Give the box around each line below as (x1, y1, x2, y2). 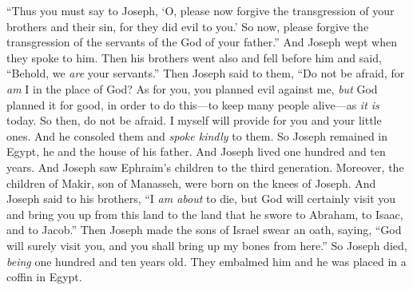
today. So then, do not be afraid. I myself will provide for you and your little (6, 112, 382, 129)
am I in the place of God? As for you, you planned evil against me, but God (6, 80, 378, 97)
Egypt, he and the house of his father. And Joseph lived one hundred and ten (6, 143, 386, 160)
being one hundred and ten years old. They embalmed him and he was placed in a (6, 252, 407, 269)
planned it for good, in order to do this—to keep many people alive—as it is (6, 96, 379, 113)
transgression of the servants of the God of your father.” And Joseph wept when (6, 34, 398, 50)
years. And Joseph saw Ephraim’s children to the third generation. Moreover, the (6, 158, 404, 175)
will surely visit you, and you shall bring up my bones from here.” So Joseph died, (6, 236, 407, 253)
